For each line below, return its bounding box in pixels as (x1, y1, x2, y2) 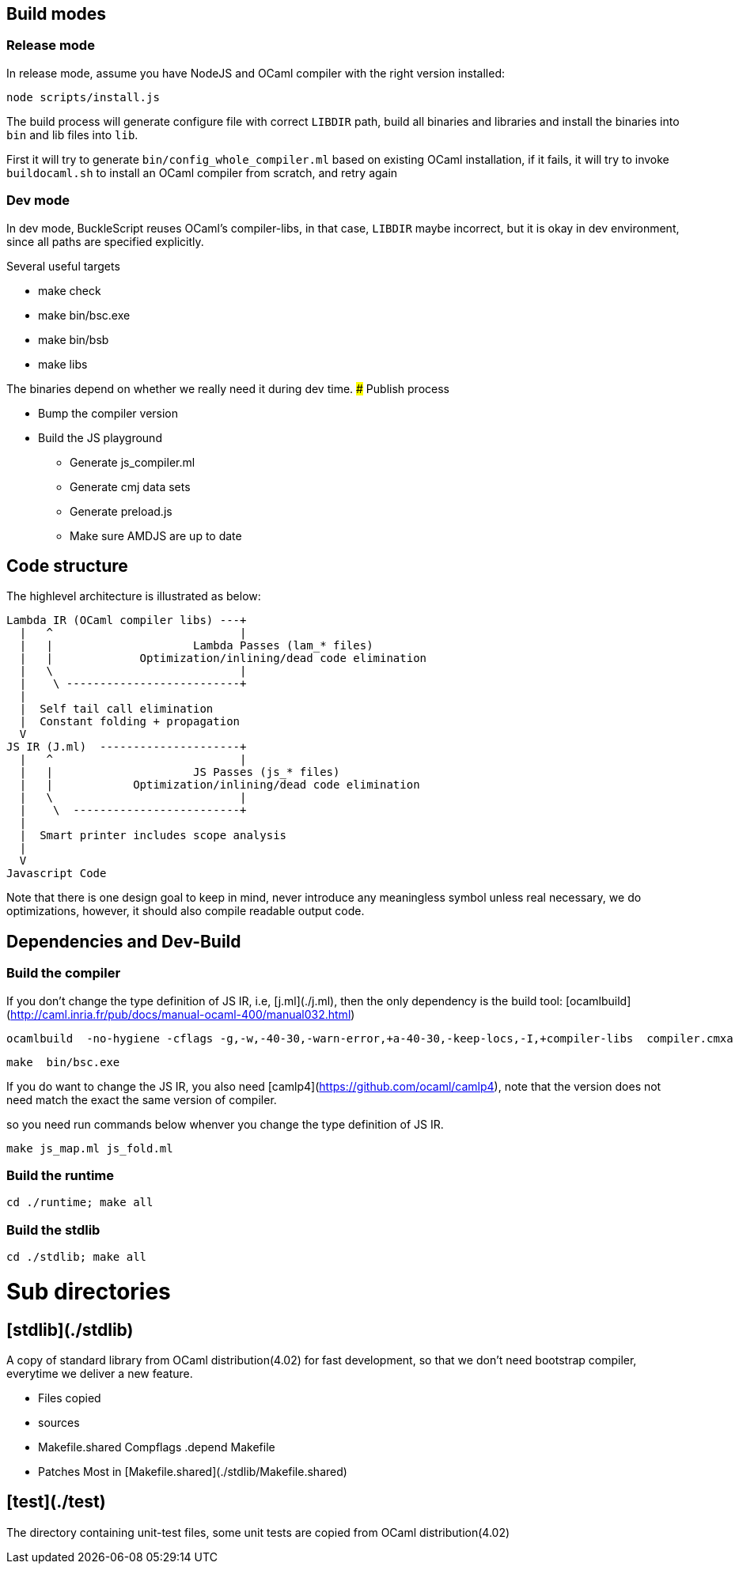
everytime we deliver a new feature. (6, 1367, 193, 1381)
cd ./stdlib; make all (6, 1250, 147, 1264)
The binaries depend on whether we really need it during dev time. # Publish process (6, 381, 449, 395)
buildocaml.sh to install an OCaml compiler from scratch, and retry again (6, 165, 398, 180)
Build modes (6, 4, 107, 24)
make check (38, 283, 101, 297)
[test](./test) (6, 1492, 106, 1512)
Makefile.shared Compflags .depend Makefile (38, 1440, 275, 1455)
